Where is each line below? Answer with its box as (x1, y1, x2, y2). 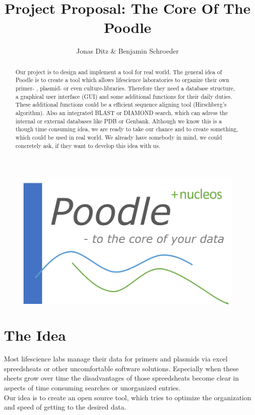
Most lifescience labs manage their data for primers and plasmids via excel (4, 354, 228, 364)
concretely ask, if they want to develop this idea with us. (15, 141, 160, 149)
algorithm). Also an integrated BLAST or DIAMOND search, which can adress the (15, 108, 228, 117)
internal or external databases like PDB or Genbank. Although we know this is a (15, 117, 222, 125)
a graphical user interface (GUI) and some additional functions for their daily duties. (15, 92, 232, 100)
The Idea (4, 325, 66, 345)
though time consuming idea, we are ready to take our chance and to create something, (15, 125, 238, 133)
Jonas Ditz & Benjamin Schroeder (76, 46, 179, 56)
